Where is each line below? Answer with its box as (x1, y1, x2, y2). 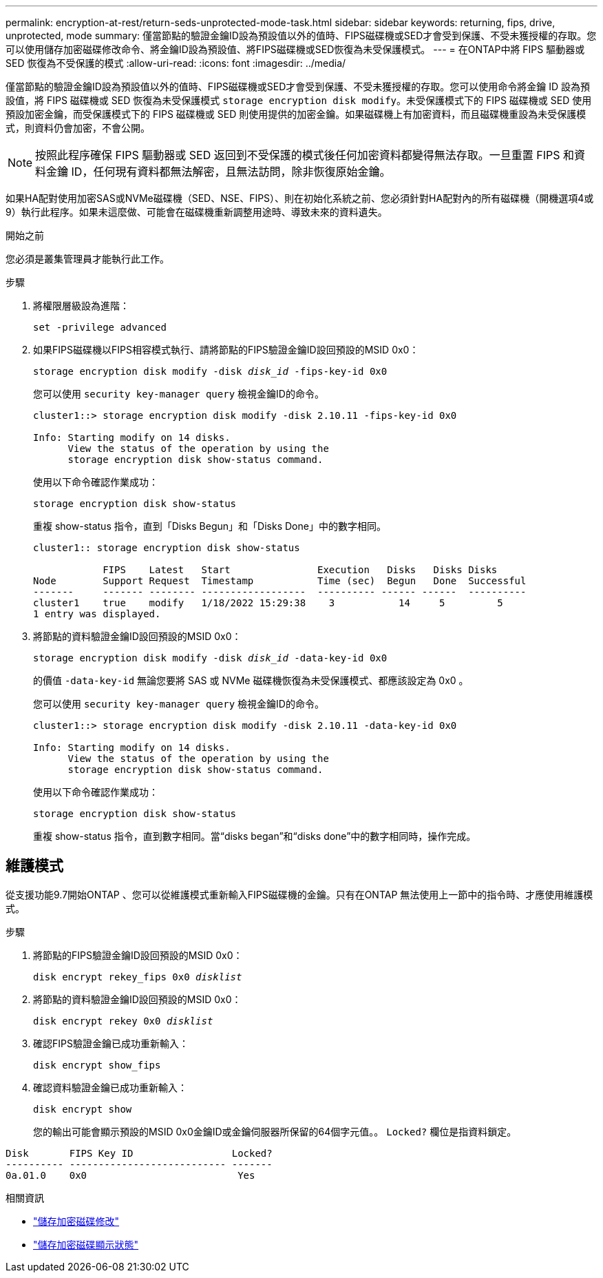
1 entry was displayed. (33, 608, 161, 619)
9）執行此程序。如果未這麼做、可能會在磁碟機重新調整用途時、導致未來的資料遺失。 (6, 206, 388, 218)
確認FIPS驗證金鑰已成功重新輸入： (33, 1037, 189, 1049)
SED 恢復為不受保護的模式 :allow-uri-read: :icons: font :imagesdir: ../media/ (6, 57, 346, 69)
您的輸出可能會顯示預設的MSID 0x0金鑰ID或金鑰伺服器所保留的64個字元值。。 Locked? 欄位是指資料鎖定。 (33, 1125, 517, 1137)
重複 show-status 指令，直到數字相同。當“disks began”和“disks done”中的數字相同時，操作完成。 (33, 830, 476, 842)
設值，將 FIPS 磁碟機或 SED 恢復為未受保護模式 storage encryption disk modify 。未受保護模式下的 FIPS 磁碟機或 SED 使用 (6, 94, 592, 106)
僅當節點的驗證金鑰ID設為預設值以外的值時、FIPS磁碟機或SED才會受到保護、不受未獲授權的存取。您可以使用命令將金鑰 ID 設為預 (6, 81, 591, 92)
